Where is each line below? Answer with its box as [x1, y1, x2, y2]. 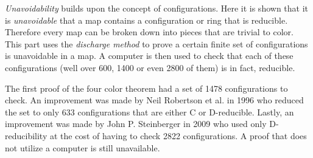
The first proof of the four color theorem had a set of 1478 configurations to [5, 81, 288, 94]
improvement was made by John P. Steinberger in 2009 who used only [5, 117, 267, 130]
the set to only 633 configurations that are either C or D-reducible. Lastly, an [5, 105, 294, 118]
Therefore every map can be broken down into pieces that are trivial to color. [5, 26, 294, 38]
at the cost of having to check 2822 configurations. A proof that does [49, 129, 307, 142]
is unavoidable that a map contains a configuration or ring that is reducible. [5, 13, 288, 26]
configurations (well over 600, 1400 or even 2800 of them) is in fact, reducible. [5, 61, 295, 74]
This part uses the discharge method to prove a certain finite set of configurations [5, 37, 308, 50]
